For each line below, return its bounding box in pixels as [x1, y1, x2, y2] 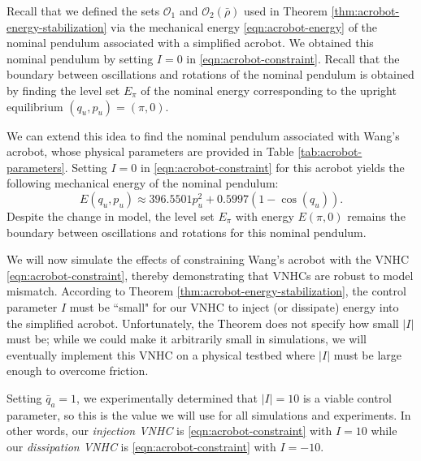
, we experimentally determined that [76, 389, 258, 406]
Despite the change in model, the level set [7, 207, 215, 224]
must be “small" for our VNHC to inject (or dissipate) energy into [69, 298, 399, 315]
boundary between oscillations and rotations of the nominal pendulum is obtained [7, 66, 414, 83]
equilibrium [7, 97, 63, 114]
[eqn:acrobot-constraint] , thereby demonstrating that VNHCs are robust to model [7, 266, 414, 283]
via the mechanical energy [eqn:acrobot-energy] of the [111, 18, 378, 35]
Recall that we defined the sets [7, 2, 160, 19]
